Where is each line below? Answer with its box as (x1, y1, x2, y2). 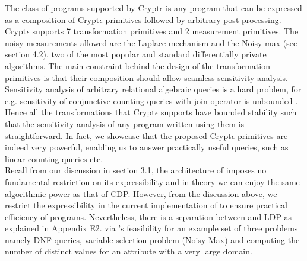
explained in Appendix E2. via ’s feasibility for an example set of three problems (5, 222, 298, 234)
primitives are (237, 129, 288, 141)
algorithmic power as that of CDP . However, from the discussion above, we (5, 187, 277, 199)
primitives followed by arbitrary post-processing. (105, 13, 281, 25)
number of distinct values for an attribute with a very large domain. (5, 245, 252, 257)
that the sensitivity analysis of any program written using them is (5, 117, 245, 130)
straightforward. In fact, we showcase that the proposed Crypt (5, 129, 232, 141)
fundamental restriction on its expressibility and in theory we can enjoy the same (5, 175, 300, 188)
